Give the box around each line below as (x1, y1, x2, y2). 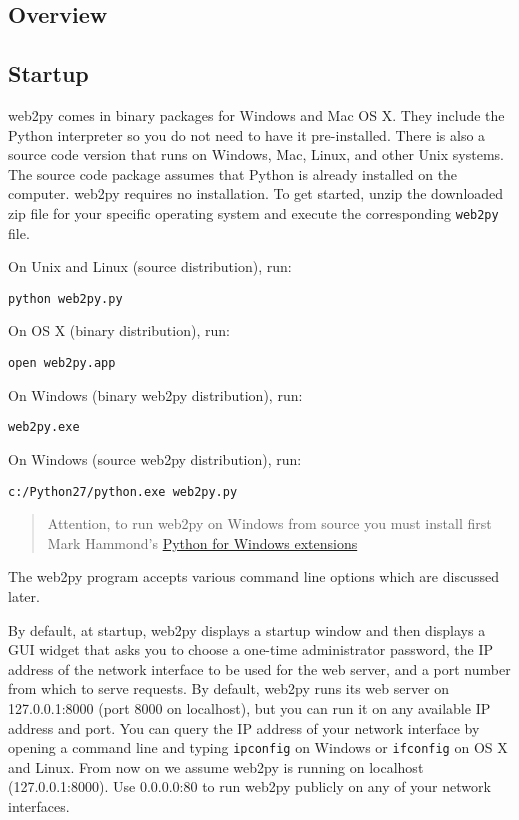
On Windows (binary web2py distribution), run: (8, 384, 303, 405)
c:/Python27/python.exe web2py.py (8, 484, 238, 499)
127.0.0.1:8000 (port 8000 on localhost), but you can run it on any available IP (8, 697, 491, 718)
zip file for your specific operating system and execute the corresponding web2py (8, 202, 499, 223)
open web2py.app (8, 356, 116, 371)
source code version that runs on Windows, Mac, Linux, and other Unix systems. (8, 144, 504, 165)
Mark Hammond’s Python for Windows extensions (47, 532, 358, 553)
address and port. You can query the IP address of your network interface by (8, 717, 480, 738)
